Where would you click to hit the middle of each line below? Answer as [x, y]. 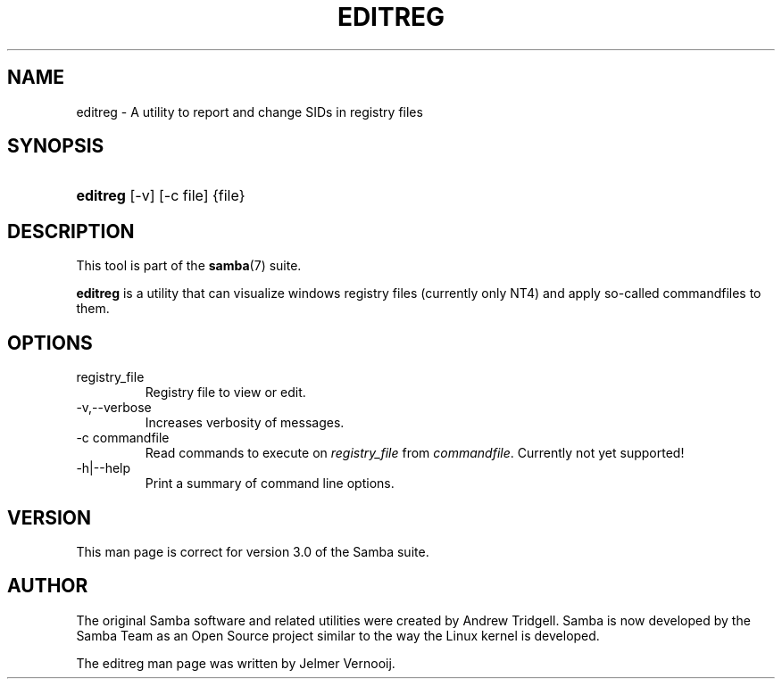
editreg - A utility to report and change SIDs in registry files [250, 112]
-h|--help [104, 468]
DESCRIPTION [71, 231]
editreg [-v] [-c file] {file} [161, 196]
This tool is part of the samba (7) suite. [189, 266]
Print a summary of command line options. [270, 484]
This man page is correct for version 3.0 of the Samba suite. [253, 551]
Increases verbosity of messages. [245, 423]
